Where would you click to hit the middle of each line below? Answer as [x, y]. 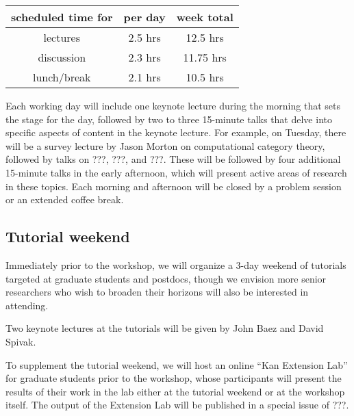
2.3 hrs [144, 57]
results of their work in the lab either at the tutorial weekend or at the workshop [175, 391]
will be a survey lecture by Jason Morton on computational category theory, [165, 145]
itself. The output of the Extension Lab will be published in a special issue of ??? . [177, 405]
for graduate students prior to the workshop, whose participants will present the [174, 378]
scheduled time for [62, 17]
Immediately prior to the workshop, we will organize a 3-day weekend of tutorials [176, 264]
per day [144, 17]
